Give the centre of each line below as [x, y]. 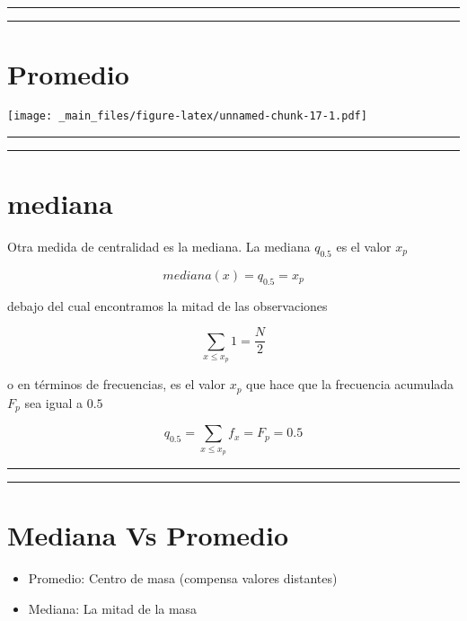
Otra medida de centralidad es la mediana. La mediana [159, 246]
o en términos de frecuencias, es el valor [116, 384]
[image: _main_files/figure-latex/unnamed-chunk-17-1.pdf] [187, 116]
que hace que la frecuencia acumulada [350, 384]
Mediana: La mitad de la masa [113, 608]
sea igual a [54, 402]
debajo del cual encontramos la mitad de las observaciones [167, 305]
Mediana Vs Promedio [148, 535]
